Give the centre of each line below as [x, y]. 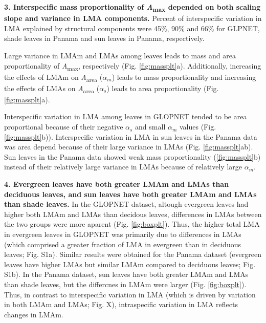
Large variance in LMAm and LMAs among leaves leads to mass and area [120, 55]
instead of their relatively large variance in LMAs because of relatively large [123, 167]
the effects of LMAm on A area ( [53, 77]
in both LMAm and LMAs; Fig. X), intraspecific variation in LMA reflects [121, 304]
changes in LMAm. [34, 314]
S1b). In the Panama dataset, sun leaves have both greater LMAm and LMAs [126, 274]
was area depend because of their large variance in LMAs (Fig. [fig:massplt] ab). [129, 147]
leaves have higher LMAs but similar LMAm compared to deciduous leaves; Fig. [130, 264]
